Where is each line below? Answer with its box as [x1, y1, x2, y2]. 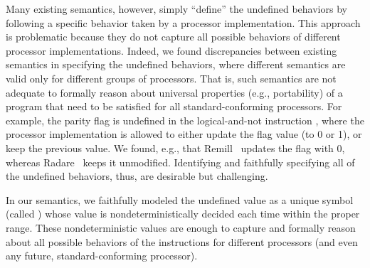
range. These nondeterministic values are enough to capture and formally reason [6, 220, 356, 235]
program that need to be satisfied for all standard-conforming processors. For [6, 99, 342, 114]
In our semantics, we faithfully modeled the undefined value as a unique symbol [6, 192, 354, 207]
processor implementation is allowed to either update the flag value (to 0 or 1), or [6, 127, 362, 141]
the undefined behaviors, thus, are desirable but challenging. [6, 168, 268, 183]
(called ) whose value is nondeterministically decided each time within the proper [6, 206, 360, 221]
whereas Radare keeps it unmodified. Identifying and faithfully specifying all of [6, 154, 355, 169]
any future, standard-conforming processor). [6, 248, 198, 263]
